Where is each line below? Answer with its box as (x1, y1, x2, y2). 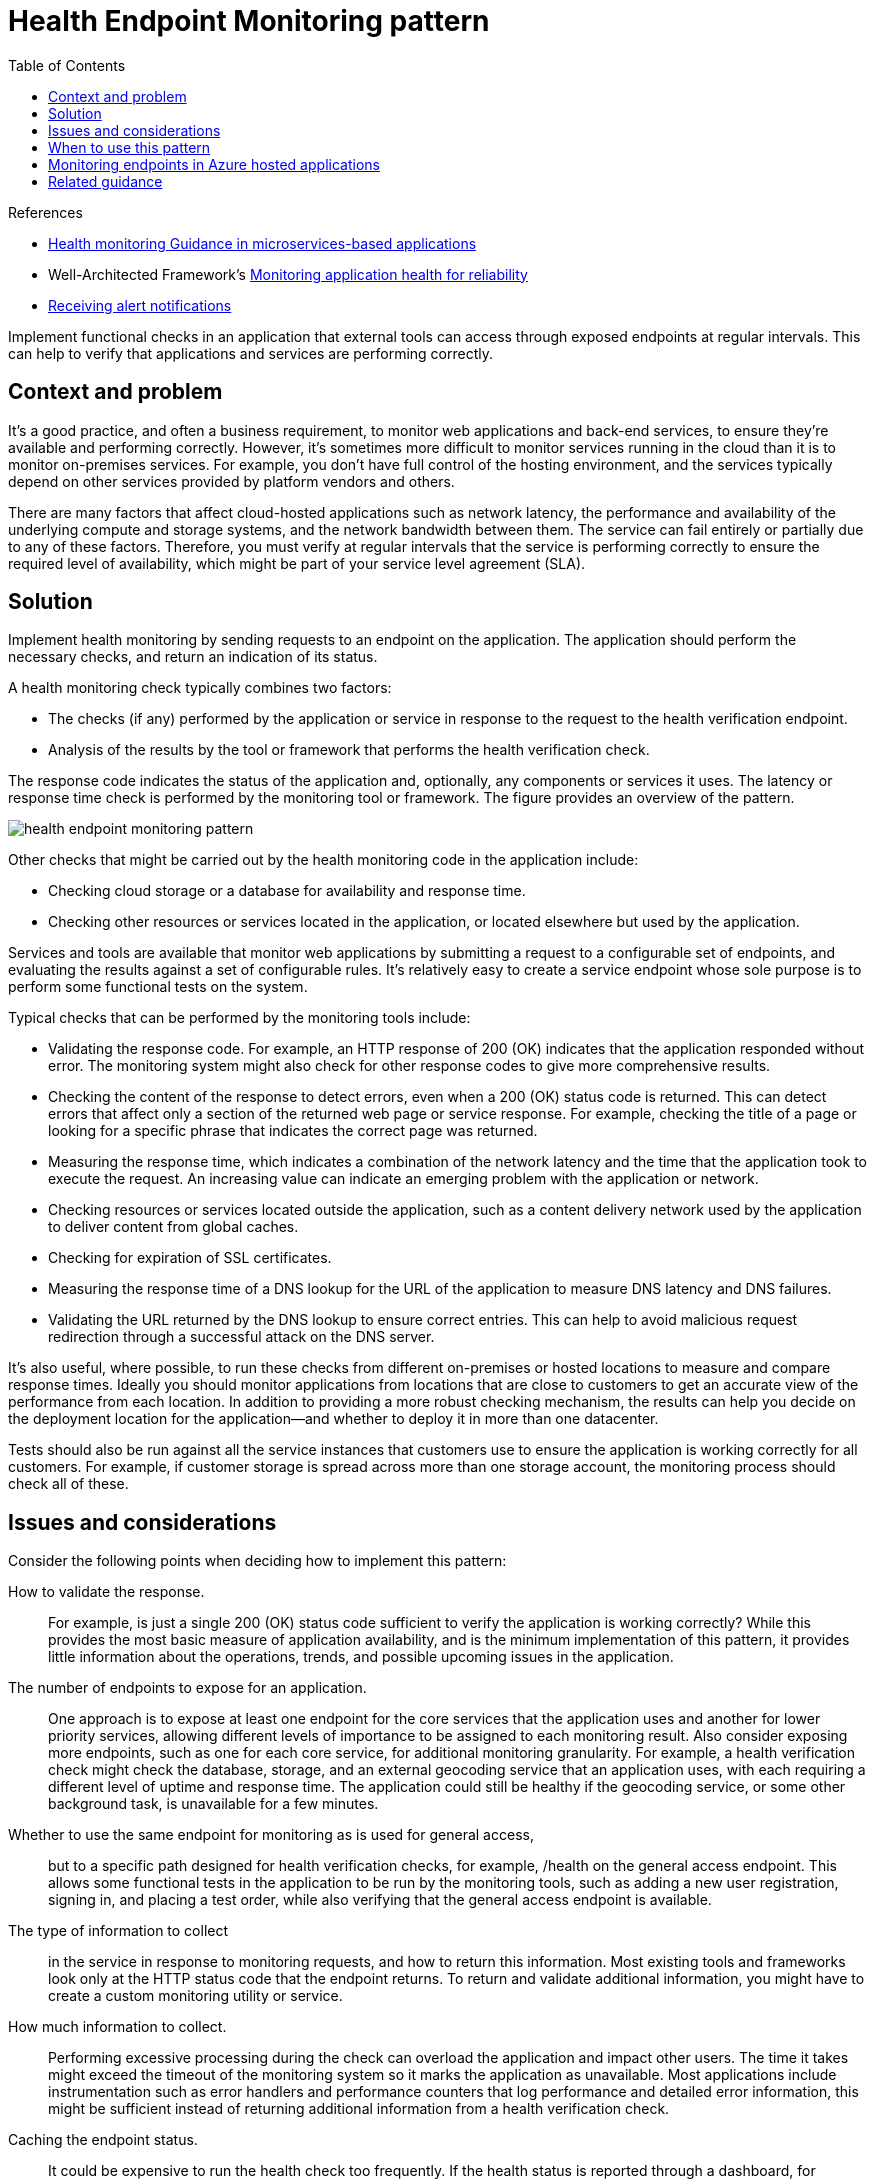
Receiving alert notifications (48, 296, 232, 314)
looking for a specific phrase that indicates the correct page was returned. (48, 1122, 538, 1140)
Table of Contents (8, 56, 126, 74)
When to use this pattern (48, 138, 211, 156)
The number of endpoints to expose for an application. (8, 1679, 367, 1697)
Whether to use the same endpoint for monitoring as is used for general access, (8, 1826, 534, 1844)
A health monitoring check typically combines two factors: (8, 679, 392, 697)
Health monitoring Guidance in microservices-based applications (48, 234, 477, 252)
